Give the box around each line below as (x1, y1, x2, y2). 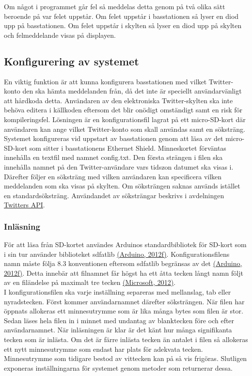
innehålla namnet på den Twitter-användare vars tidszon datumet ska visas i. (4, 161, 234, 172)
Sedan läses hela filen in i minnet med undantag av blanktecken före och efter (4, 315, 235, 325)
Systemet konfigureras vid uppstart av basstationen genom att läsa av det (4, 133, 223, 143)
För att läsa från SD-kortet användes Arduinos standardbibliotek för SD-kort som (4, 239, 247, 250)
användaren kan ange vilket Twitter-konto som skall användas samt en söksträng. (4, 124, 245, 134)
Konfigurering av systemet (4, 53, 139, 68)
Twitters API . (4, 200, 45, 210)
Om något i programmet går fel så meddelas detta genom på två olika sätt (4, 1, 225, 11)
